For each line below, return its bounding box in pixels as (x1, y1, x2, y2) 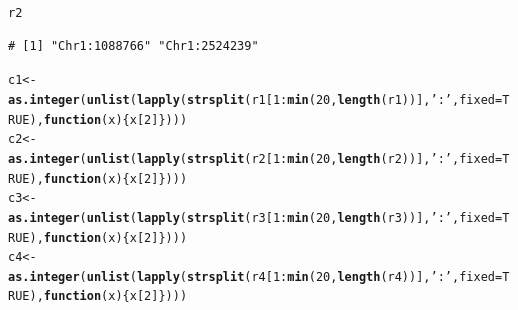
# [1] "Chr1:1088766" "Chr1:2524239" (8, 38, 259, 53)
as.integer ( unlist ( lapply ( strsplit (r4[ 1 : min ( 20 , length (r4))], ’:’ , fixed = (8, 269, 503, 284)
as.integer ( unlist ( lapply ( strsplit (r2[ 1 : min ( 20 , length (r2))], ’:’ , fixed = (8, 151, 503, 166)
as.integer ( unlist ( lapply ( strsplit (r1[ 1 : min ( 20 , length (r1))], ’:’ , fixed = (8, 92, 503, 107)
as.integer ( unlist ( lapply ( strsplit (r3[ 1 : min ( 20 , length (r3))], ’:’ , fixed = (8, 210, 503, 225)
